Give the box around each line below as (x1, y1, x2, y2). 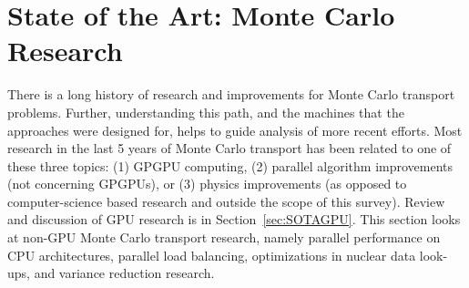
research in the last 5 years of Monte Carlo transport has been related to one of (7, 139, 452, 158)
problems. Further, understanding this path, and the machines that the (7, 102, 404, 121)
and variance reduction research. (34, 263, 215, 283)
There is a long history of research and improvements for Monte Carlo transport (7, 85, 455, 104)
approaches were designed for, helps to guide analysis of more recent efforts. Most (7, 120, 463, 139)
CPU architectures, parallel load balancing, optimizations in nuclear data (7, 245, 416, 264)
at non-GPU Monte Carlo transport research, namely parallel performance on (7, 228, 441, 247)
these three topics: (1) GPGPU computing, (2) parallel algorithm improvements (7, 156, 454, 175)
